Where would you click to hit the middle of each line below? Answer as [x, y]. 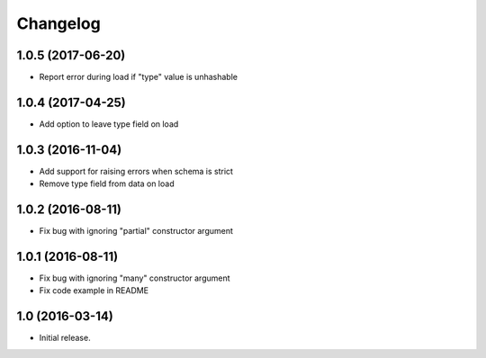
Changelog [58, 23]
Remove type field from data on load [107, 183]
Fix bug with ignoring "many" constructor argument [135, 278]
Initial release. [65, 338]
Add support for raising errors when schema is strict [136, 171]
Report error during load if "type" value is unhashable [139, 77]
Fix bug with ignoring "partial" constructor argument [136, 231]
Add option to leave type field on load [109, 124]
